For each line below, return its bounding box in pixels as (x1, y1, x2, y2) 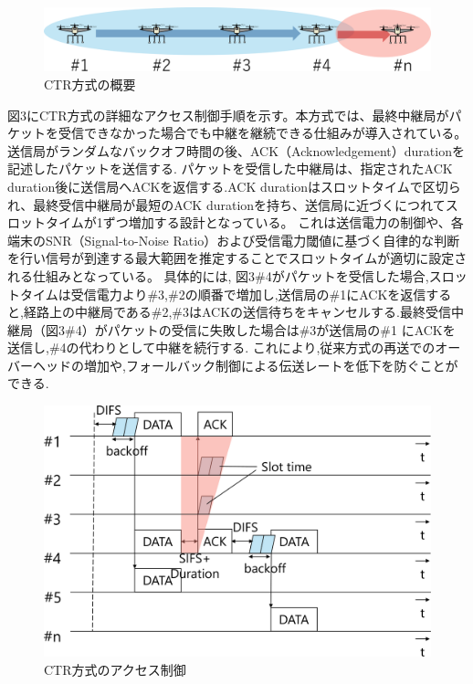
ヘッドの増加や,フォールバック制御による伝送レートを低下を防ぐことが (32, 355, 458, 374)
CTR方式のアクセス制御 (44, 659, 186, 679)
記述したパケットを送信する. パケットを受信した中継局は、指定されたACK (7, 159, 453, 178)
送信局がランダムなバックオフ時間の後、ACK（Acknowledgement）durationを (7, 141, 465, 160)
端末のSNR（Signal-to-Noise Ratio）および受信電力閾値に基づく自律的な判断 (7, 230, 460, 249)
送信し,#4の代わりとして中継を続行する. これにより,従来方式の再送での (7, 338, 436, 357)
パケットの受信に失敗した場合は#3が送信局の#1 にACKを (107, 320, 456, 339)
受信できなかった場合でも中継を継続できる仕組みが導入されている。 (58, 123, 468, 142)
